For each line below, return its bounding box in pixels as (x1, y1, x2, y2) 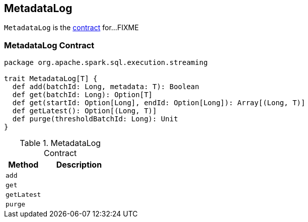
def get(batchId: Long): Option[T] (12, 91, 153, 99)
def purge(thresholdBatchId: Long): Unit (12, 115, 178, 123)
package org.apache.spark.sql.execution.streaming (4, 58, 208, 67)
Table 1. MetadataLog (20, 138, 101, 149)
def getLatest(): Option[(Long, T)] (12, 107, 157, 115)
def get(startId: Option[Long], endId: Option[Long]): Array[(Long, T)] (12, 99, 305, 107)
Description (56, 160, 102, 170)
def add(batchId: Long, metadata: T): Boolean (12, 83, 199, 91)
